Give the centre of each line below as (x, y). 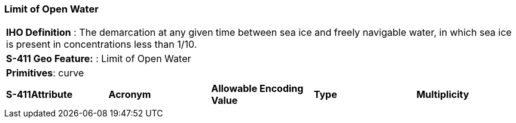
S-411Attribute (39, 95)
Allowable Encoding (257, 89)
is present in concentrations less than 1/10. (102, 44)
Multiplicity (443, 95)
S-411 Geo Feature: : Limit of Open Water (99, 59)
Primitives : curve (45, 73)
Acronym (130, 95)
